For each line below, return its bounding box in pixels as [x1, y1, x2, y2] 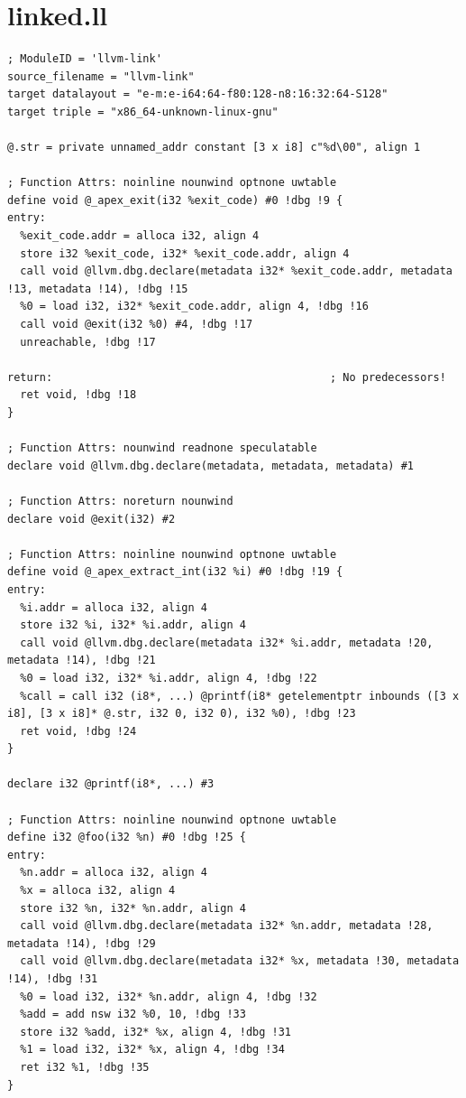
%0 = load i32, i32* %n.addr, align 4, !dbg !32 [20, 990, 317, 1003]
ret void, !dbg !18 [20, 388, 137, 402]
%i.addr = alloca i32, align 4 [20, 600, 207, 614]
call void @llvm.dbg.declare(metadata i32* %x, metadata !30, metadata [20, 954, 460, 968]
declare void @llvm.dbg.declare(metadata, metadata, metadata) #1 [7, 459, 415, 472]
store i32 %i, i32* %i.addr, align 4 [20, 619, 246, 632]
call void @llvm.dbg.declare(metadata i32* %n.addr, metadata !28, [20, 919, 434, 933]
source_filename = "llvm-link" [7, 70, 195, 83]
